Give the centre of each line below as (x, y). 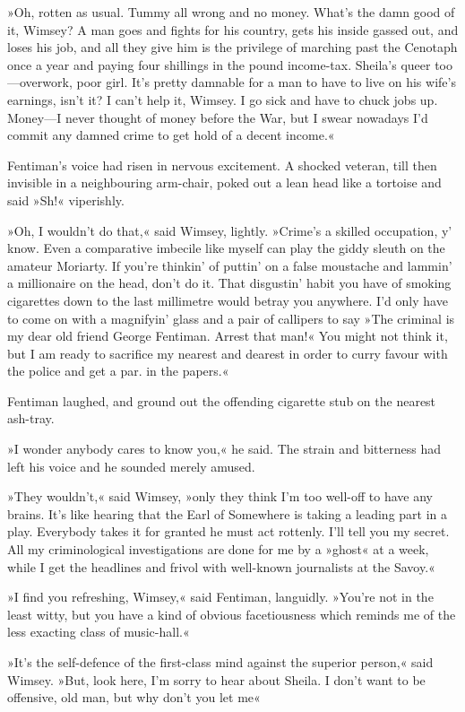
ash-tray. (31, 418)
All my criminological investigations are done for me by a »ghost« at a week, (218, 549)
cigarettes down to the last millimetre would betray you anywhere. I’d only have (228, 300)
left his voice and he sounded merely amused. (131, 466)
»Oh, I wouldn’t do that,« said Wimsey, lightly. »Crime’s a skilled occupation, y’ (230, 230)
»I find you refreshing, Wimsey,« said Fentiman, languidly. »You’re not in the (220, 597)
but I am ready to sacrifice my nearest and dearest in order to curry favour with (228, 353)
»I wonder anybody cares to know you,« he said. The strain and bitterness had (224, 449)
